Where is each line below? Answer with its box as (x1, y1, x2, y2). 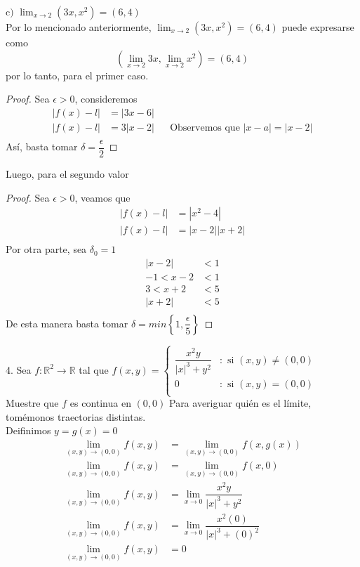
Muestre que (6, 396, 59, 410)
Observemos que (170, 122, 240, 133)
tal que (79, 362, 109, 377)
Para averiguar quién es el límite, (168, 396, 312, 410)
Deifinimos (6, 423, 51, 438)
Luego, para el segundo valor (6, 166, 129, 181)
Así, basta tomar (6, 139, 78, 154)
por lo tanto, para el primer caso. (6, 67, 149, 82)
